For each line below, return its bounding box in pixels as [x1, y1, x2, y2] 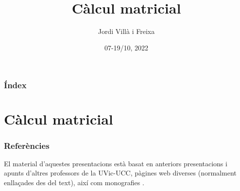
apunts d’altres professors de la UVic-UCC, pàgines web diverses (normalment [4, 168, 237, 178]
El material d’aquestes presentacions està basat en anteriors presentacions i [4, 158, 227, 168]
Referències [4, 139, 50, 151]
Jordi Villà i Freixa [98, 26, 155, 36]
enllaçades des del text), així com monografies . [4, 177, 144, 188]
